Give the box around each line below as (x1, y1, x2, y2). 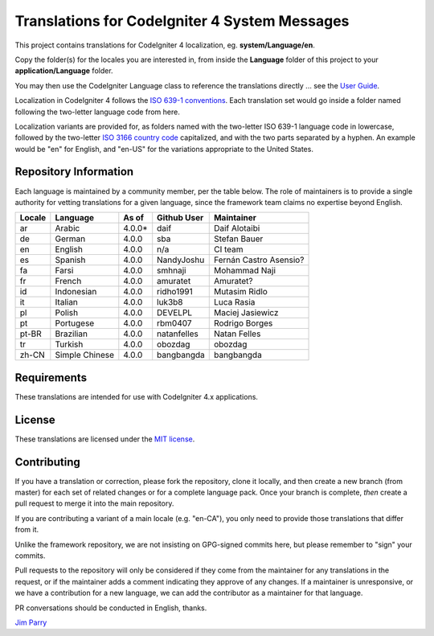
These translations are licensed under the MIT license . (14, 434, 195, 444)
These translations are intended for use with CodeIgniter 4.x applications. (14, 392, 259, 401)
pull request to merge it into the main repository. (14, 499, 174, 508)
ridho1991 (157, 286, 193, 297)
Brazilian (55, 328, 88, 339)
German (55, 233, 86, 244)
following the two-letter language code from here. (14, 107, 180, 117)
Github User (157, 212, 204, 224)
